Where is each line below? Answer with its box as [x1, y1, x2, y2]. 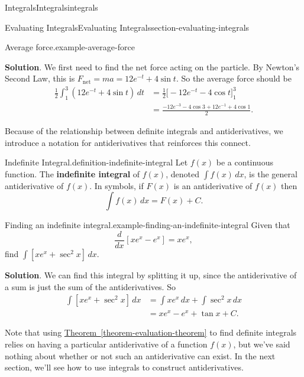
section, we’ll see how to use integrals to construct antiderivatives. [5, 361, 244, 373]
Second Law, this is [5, 72, 75, 84]
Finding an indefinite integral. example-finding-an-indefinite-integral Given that [5, 219, 290, 231]
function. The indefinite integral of [5, 167, 140, 180]
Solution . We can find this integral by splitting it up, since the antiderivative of [5, 269, 297, 281]
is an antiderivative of [173, 179, 253, 191]
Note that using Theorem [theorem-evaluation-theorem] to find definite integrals [5, 326, 297, 339]
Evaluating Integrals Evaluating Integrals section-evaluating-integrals [5, 21, 250, 33]
